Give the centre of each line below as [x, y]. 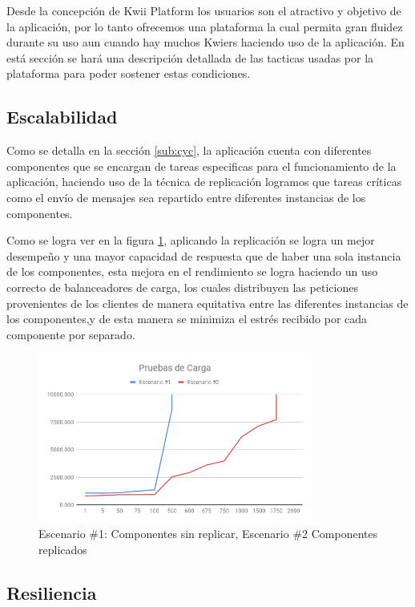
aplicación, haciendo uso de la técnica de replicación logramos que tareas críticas [204, 182]
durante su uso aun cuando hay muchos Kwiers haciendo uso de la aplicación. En [205, 42]
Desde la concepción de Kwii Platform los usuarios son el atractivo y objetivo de [204, 10]
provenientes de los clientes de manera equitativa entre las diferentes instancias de [207, 303]
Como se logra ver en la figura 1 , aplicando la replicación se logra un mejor [191, 240]
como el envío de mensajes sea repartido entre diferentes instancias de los [186, 197]
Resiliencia [52, 592]
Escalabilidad [62, 117]
